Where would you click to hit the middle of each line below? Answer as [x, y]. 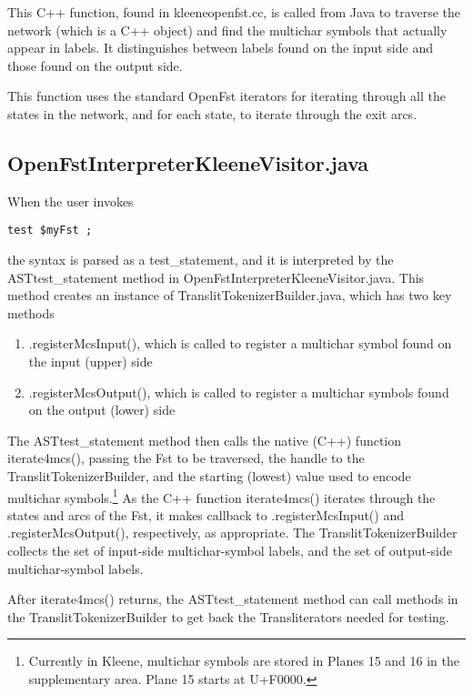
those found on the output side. [95, 65]
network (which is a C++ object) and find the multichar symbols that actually [227, 30]
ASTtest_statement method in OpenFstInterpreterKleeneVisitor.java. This [216, 277]
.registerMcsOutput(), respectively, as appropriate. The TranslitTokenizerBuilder [232, 533]
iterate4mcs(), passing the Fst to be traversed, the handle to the [186, 458]
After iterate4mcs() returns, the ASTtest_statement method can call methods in [233, 599]
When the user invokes [70, 201]
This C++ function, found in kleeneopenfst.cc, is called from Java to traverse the [234, 12]
